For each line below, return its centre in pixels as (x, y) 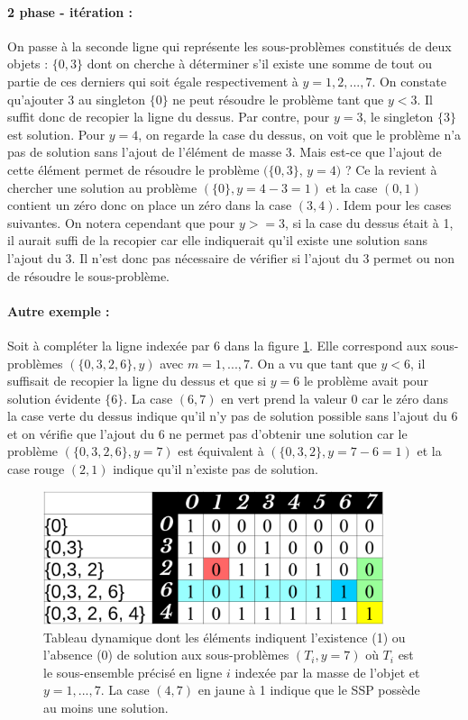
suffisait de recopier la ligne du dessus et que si (137, 381)
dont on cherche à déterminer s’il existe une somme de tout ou (259, 64)
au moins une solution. (106, 707)
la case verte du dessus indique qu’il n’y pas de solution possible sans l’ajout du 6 (233, 416)
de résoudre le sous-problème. (88, 275)
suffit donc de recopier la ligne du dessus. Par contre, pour (169, 117)
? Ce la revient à (391, 169)
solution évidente (54, 398)
